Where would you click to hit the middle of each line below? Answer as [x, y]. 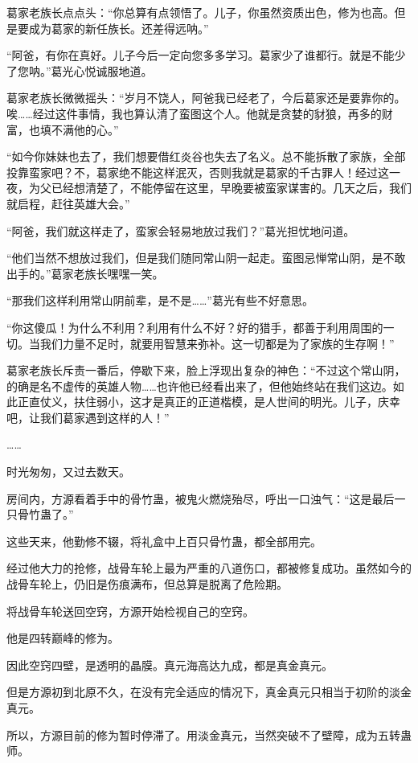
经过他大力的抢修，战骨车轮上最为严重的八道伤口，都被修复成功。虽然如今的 [209, 568]
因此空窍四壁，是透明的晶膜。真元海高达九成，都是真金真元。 [170, 665]
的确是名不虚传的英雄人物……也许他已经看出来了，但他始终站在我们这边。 [200, 386]
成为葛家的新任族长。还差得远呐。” [119, 28]
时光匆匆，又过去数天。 [68, 472]
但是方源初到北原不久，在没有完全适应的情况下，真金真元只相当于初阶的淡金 [209, 692]
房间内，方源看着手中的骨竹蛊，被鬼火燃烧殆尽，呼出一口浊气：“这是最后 [201, 498]
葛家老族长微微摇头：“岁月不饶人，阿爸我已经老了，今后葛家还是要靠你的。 [206, 98]
